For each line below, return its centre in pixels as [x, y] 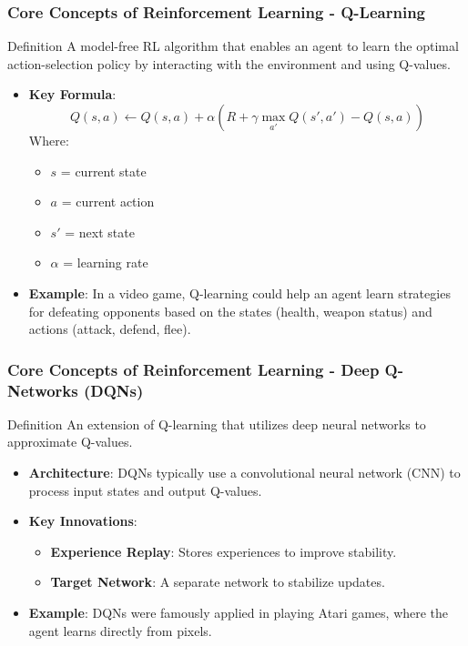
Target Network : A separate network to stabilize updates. [218, 582]
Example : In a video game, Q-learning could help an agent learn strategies [239, 293]
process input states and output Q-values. [145, 490]
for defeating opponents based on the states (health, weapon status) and [230, 311]
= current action [108, 202]
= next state [100, 232]
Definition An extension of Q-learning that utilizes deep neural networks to [217, 424]
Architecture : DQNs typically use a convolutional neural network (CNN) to [244, 473]
